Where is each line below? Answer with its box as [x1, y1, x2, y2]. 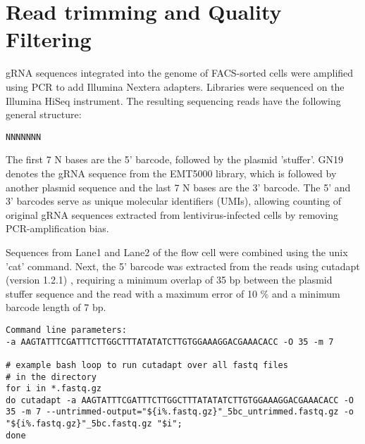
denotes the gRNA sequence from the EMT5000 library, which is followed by [6, 165, 337, 180]
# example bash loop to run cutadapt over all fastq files [6, 360, 288, 370]
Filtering [6, 25, 92, 53]
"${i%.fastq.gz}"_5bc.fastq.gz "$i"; [6, 419, 182, 429]
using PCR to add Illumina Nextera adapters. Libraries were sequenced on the [6, 79, 345, 94]
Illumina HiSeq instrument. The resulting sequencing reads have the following [6, 93, 341, 108]
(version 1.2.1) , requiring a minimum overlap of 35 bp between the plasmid [6, 272, 333, 287]
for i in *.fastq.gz [6, 383, 102, 394]
